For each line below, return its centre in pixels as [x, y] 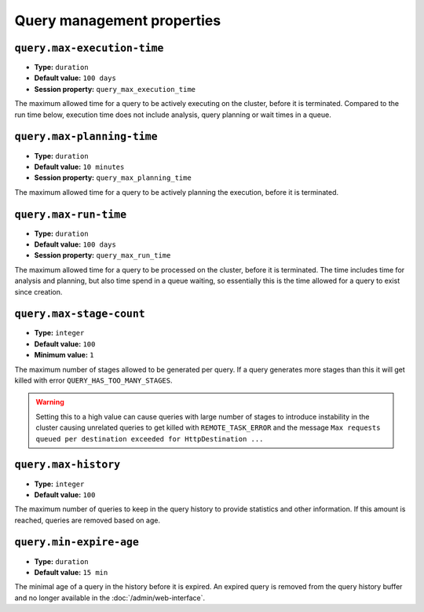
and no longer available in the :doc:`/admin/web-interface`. [110, 598]
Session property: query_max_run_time [102, 255]
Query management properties [118, 20]
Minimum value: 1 [64, 355]
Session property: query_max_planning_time [113, 178]
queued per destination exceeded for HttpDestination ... [150, 439]
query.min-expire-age [77, 542]
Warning [50, 402]
